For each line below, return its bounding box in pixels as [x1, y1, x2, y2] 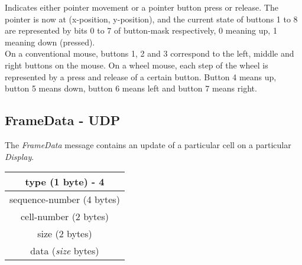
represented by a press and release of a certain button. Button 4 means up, [5, 70, 277, 83]
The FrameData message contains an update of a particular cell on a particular [5, 138, 291, 151]
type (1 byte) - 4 [25, 175, 105, 189]
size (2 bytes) [37, 227, 92, 241]
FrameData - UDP [5, 111, 121, 129]
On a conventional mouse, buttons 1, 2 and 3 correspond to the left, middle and [5, 47, 294, 60]
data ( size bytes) [30, 244, 99, 258]
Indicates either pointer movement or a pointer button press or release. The [5, 1, 278, 13]
